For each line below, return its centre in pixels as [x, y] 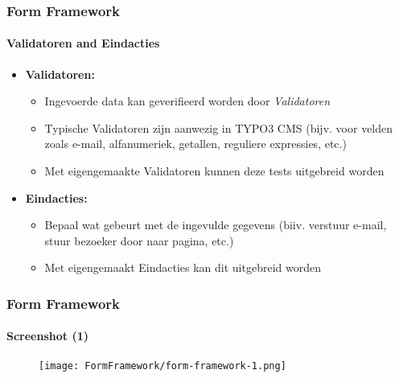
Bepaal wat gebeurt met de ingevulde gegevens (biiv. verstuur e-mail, [216, 225]
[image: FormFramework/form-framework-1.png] [162, 366]
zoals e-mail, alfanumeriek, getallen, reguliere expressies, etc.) [195, 144]
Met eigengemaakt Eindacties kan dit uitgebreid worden [183, 267]
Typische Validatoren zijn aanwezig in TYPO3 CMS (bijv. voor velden [219, 127]
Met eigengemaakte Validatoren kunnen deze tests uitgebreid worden [214, 171]
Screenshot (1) [47, 336]
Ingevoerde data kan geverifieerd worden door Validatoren [187, 101]
